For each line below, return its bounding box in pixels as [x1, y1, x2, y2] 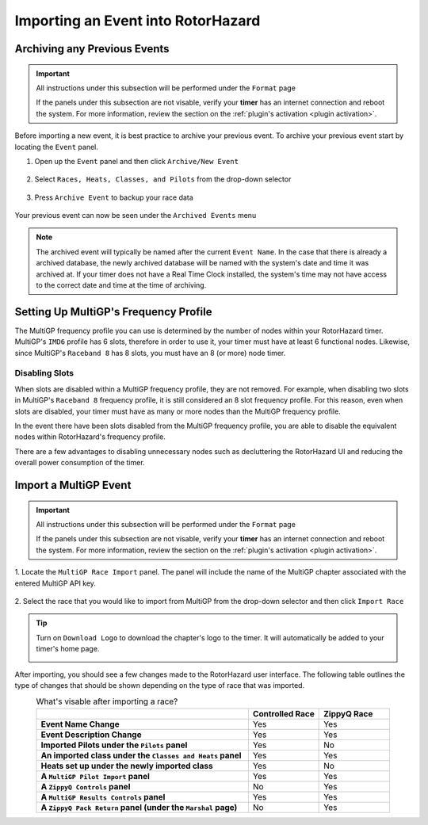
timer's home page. [36, 644, 100, 654]
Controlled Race [252, 708, 315, 719]
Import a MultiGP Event [14, 479, 132, 492]
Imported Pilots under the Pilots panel [40, 739, 188, 751]
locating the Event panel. [14, 142, 99, 151]
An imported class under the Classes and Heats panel [40, 750, 242, 761]
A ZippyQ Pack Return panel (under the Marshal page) [40, 801, 238, 812]
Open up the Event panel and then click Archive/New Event [34, 156, 239, 166]
